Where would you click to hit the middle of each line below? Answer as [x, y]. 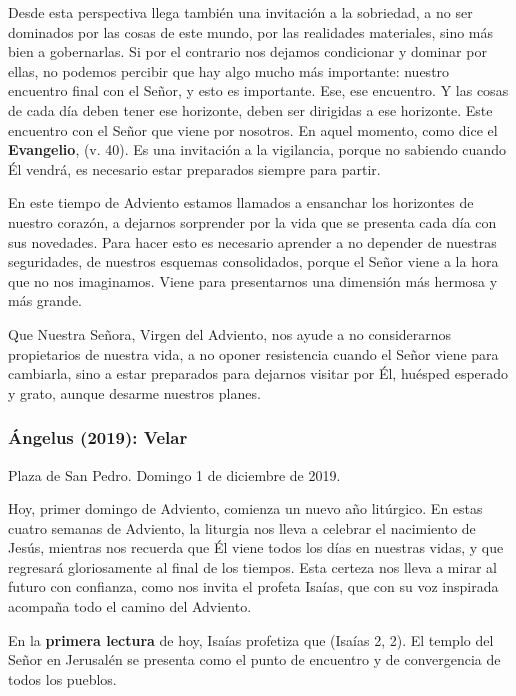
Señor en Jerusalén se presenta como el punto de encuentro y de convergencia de [254, 659]
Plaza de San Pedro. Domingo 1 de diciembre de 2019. [174, 474]
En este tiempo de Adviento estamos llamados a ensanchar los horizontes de [241, 202]
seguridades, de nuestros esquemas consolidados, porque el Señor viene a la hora [253, 261]
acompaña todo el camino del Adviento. [130, 606]
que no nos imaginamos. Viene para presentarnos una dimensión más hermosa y [253, 280]
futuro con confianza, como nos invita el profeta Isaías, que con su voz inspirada [253, 586]
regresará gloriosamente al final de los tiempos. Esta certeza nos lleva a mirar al [252, 566]
